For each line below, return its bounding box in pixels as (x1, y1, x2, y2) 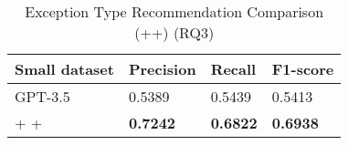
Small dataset (15, 58, 114, 79)
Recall (210, 58, 257, 79)
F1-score (271, 58, 334, 79)
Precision (128, 58, 196, 79)
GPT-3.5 (15, 86, 70, 107)
